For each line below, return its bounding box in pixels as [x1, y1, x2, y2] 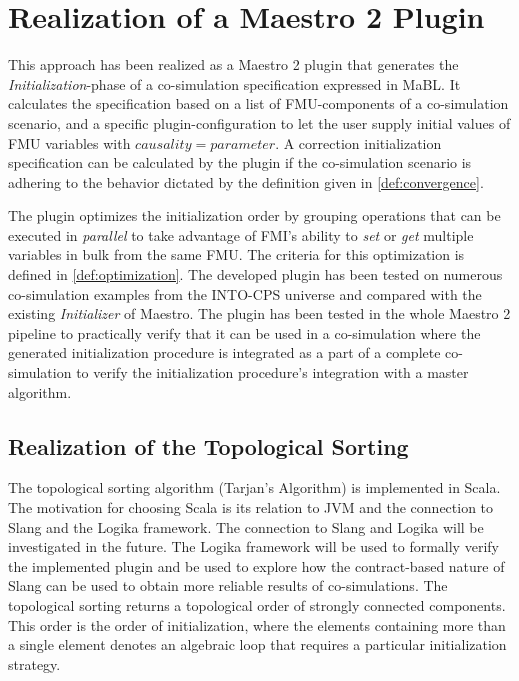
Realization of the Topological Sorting [8, 430, 409, 461]
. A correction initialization [275, 132, 442, 153]
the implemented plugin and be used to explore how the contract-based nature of [8, 555, 505, 576]
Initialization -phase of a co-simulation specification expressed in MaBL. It [8, 73, 461, 94]
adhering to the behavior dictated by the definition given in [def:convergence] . [8, 171, 484, 192]
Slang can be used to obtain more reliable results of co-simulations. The [8, 575, 448, 596]
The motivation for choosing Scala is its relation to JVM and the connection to [8, 497, 494, 518]
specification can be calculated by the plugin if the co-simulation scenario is [8, 152, 472, 173]
